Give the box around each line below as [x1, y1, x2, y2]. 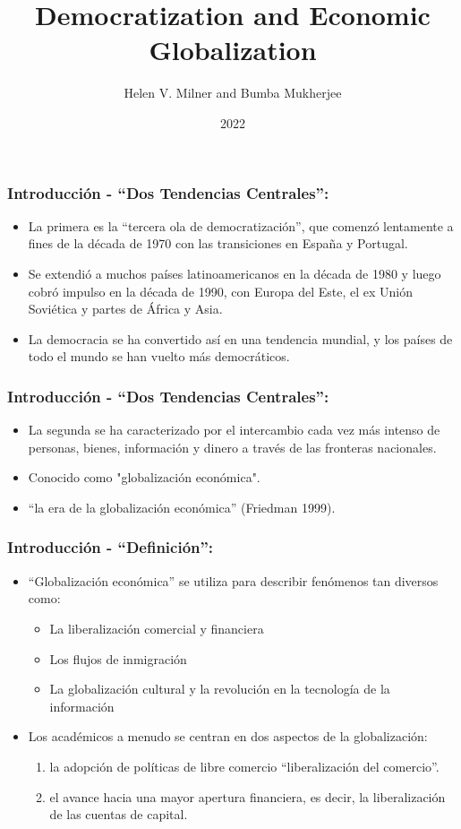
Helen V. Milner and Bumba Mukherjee [124, 83, 342, 102]
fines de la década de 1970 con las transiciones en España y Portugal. [28, 234, 408, 253]
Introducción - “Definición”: [7, 536, 214, 558]
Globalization [149, 31, 317, 68]
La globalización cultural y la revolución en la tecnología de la [49, 679, 390, 698]
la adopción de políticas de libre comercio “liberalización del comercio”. [49, 756, 440, 775]
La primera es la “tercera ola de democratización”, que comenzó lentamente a [28, 216, 454, 235]
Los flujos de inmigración [49, 649, 187, 668]
